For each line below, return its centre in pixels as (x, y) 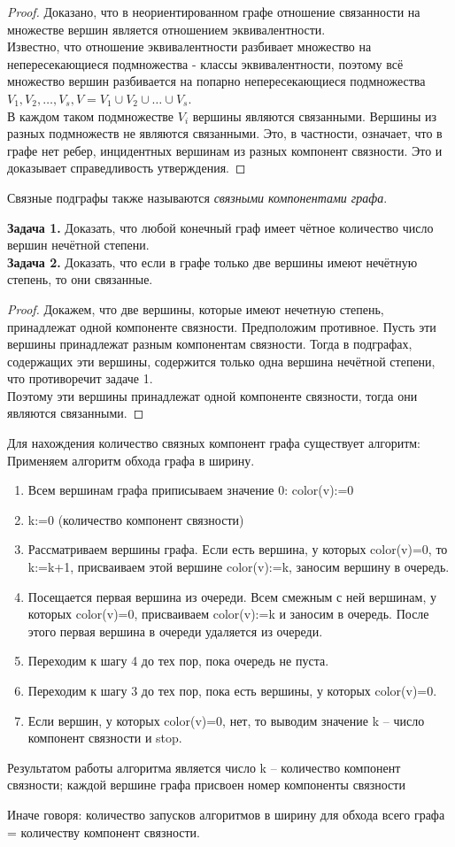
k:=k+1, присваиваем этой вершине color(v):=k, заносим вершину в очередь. (239, 567)
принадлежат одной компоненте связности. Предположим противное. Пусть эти (222, 326)
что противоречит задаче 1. (80, 378)
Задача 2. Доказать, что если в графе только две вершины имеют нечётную (212, 262)
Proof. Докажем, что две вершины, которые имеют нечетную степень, (196, 308)
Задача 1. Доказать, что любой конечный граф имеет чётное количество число (220, 227)
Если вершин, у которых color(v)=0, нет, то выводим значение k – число (226, 720)
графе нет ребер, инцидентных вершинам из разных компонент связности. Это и (225, 150)
